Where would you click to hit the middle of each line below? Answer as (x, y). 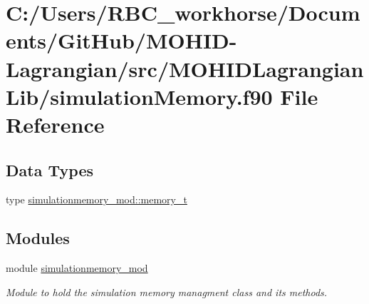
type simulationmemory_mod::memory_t (97, 199)
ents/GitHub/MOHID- (121, 40)
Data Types (50, 169)
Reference (55, 124)
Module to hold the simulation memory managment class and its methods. (167, 292)
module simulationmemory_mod (77, 268)
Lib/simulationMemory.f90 (139, 96)
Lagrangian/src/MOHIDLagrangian (185, 68)
